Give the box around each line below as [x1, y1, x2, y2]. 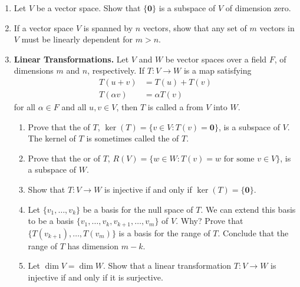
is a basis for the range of [118, 226, 210, 239]
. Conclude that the [217, 226, 289, 239]
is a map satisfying [183, 64, 252, 77]
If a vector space [14, 21, 74, 34]
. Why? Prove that [176, 215, 243, 227]
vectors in [259, 21, 295, 34]
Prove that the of [28, 120, 90, 133]
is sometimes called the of [86, 132, 179, 144]
